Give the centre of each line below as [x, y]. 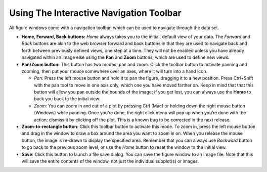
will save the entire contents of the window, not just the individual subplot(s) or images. [110, 161]
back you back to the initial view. [67, 99]
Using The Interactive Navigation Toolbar [95, 13]
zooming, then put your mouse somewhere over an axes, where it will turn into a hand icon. [114, 71]
